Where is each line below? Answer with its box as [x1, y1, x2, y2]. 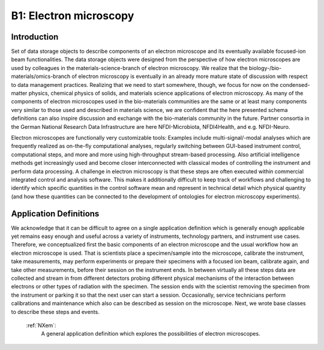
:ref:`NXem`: [26, 321, 56, 329]
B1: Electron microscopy [11, 9, 134, 22]
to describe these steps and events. [11, 308, 100, 315]
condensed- [280, 81, 310, 88]
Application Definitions [11, 209, 100, 219]
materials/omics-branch [11, 73, 71, 80]
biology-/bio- [249, 64, 282, 71]
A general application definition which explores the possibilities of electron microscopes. [41, 330, 260, 337]
